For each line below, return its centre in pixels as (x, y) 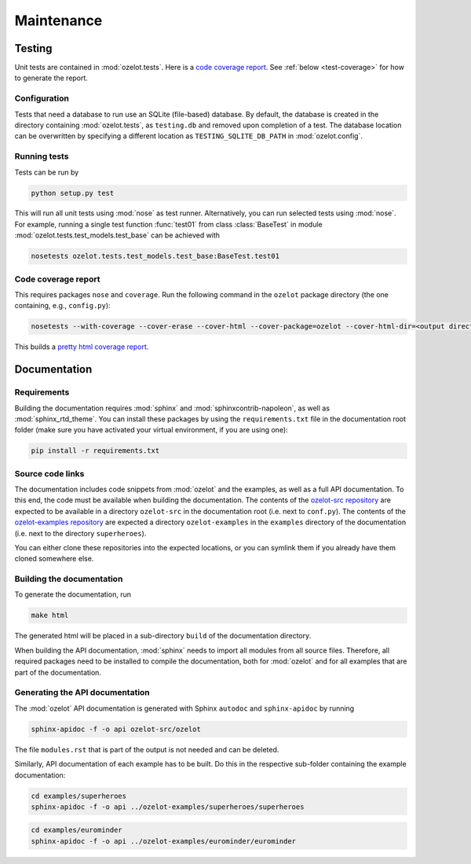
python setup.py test (73, 193)
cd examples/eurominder (77, 830)
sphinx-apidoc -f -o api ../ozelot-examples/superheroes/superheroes (168, 807)
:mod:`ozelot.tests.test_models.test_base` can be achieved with (117, 235)
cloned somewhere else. (54, 559)
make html (50, 616)
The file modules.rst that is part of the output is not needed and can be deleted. (147, 749)
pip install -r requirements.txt (95, 451)
